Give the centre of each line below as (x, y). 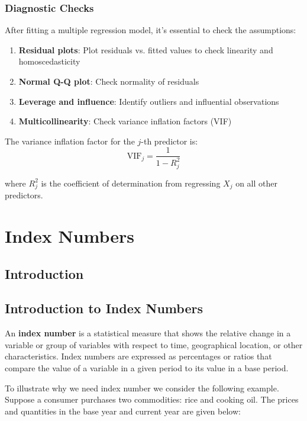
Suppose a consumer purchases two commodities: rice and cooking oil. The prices (152, 399)
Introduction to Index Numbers (104, 308)
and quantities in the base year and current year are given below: (123, 411)
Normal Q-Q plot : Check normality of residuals (109, 81)
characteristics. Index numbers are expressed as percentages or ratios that (138, 356)
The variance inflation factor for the (70, 141)
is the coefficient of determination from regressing (131, 183)
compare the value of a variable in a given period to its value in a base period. (147, 367)
